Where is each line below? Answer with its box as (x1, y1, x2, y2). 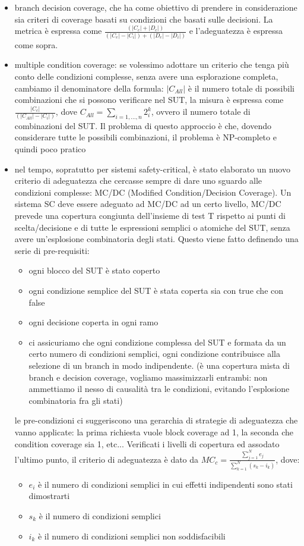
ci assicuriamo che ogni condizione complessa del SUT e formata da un (28, 335, 286, 348)
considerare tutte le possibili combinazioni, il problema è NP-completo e (14, 131, 277, 143)
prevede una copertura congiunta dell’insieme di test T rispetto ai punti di (14, 209, 286, 222)
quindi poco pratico (14, 143, 86, 155)
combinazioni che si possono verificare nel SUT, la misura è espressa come (14, 93, 284, 106)
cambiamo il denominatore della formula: (14, 81, 164, 94)
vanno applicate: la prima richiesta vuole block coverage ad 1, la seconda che (14, 425, 294, 438)
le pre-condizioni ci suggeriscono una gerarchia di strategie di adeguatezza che (14, 414, 298, 426)
